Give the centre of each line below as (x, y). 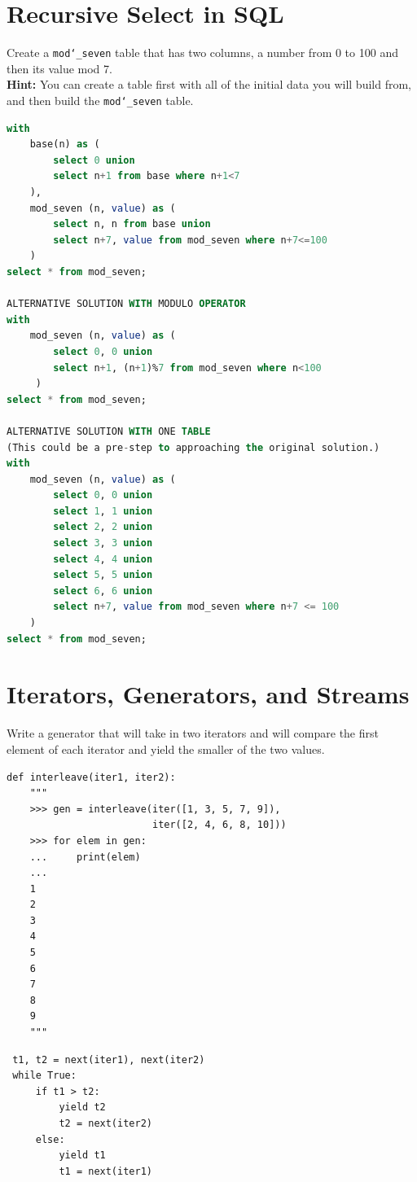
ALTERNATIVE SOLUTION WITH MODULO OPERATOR (126, 304)
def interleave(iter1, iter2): (91, 777)
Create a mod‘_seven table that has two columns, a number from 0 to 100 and (202, 53)
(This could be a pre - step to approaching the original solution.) (193, 447)
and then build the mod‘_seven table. (100, 100)
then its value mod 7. (59, 68)
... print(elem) (85, 857)
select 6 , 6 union (103, 591)
